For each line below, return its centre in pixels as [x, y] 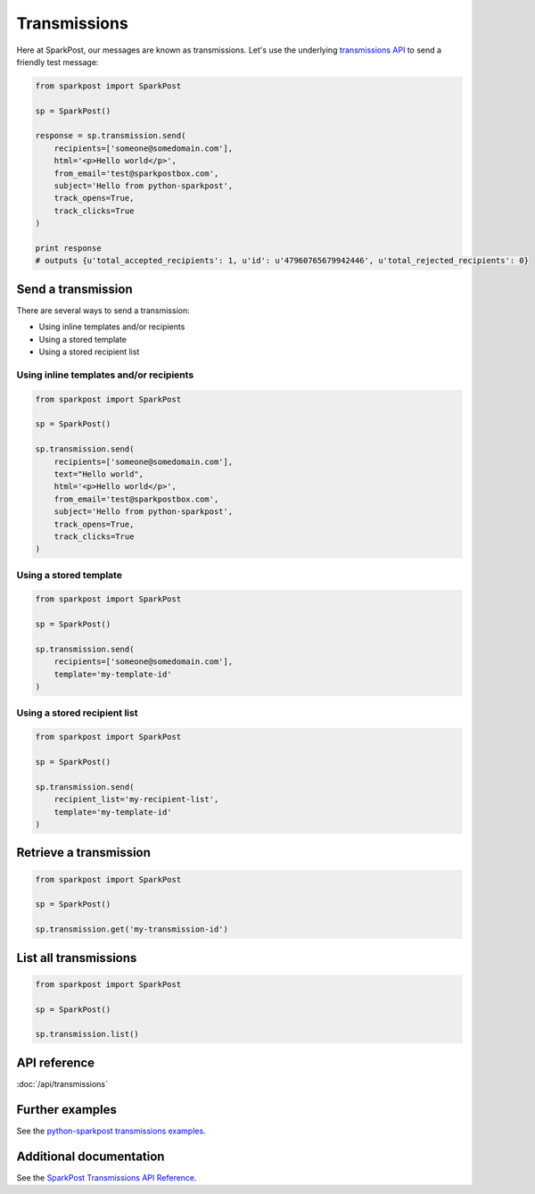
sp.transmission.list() [87, 1034]
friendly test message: [58, 62]
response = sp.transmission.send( [111, 136]
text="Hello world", [99, 474]
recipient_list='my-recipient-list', [136, 800]
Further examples [67, 1110]
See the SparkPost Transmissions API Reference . [107, 1177]
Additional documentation [91, 1156]
